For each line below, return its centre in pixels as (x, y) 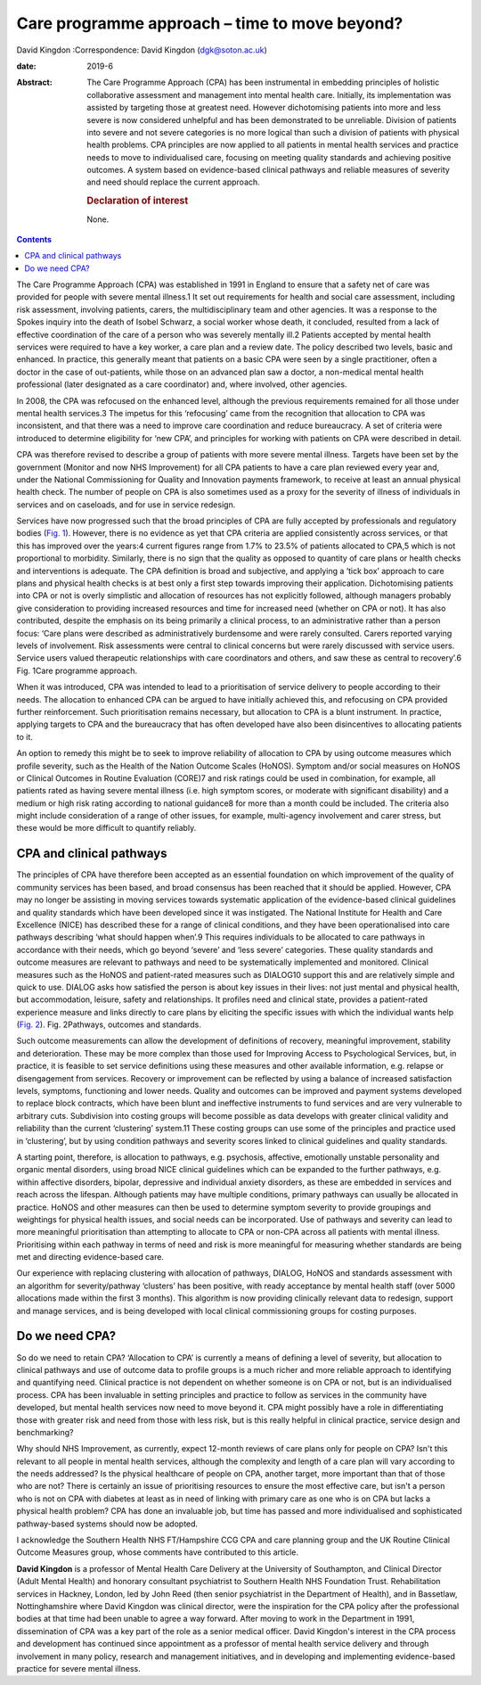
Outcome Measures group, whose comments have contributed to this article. (157, 1552)
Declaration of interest (138, 201)
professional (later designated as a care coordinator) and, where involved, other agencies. (182, 384)
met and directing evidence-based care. (90, 1257)
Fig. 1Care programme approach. (77, 670)
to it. (24, 736)
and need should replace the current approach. (173, 182)
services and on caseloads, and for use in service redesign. (126, 505)
